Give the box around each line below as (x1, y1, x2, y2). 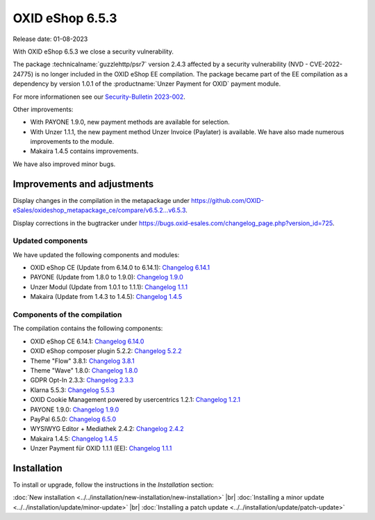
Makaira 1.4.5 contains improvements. (30, 147, 139, 156)
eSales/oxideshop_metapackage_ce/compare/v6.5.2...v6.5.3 (12, 206, 186, 215)
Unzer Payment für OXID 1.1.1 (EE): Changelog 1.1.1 (30, 444, 172, 453)
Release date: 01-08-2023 (12, 35, 88, 43)
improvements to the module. (30, 138, 115, 146)
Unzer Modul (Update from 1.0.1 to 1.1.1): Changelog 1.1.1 (30, 282, 188, 291)
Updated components (12, 236, 88, 246)
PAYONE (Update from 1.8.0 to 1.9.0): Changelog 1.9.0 (30, 273, 183, 282)
